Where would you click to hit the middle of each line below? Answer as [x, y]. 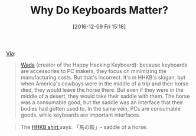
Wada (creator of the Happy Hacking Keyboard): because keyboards [104, 65]
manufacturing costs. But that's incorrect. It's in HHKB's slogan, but [103, 77]
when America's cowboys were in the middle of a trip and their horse [104, 84]
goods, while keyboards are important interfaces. [80, 115]
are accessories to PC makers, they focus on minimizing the [94, 71]
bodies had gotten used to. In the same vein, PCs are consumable [101, 108]
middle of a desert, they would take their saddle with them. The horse [105, 96]
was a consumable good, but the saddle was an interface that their [102, 102]
